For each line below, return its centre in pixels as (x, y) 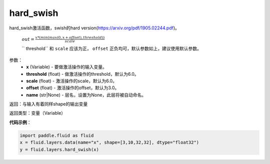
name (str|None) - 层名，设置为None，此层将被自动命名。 (86, 95)
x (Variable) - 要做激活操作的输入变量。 (67, 67)
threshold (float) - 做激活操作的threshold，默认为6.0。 (83, 74)
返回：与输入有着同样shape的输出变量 (48, 104)
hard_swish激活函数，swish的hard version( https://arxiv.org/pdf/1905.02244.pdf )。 (94, 28)
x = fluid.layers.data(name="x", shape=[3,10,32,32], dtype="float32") (109, 143)
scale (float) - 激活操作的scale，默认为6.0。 (72, 81)
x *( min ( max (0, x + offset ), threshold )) (70, 37)
